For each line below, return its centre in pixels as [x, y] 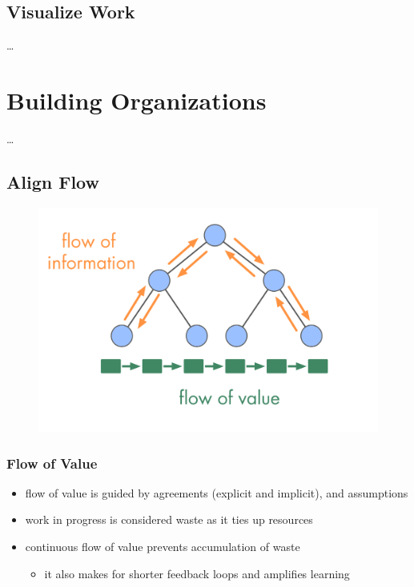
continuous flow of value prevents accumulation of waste [163, 547]
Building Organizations [137, 100]
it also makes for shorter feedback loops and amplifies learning [197, 573]
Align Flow [53, 181]
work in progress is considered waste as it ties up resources [169, 519]
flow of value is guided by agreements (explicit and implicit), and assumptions [217, 492]
